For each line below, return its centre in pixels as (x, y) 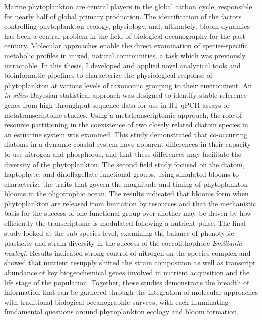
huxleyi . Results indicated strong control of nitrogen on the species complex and (127, 252)
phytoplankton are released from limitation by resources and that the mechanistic (130, 203)
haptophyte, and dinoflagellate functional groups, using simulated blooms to (121, 174)
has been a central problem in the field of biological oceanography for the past (125, 35)
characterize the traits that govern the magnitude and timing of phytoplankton (126, 183)
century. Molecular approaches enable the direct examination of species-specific (126, 46)
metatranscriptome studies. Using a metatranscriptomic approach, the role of (123, 114)
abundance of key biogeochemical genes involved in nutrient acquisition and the (127, 272)
